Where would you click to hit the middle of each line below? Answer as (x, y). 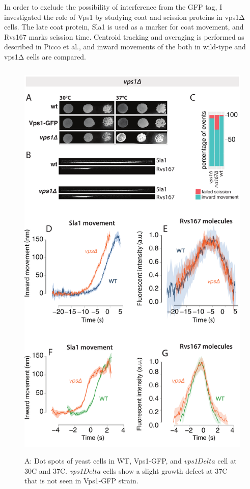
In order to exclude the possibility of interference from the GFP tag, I (113, 7)
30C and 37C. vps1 (54, 470)
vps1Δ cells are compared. (45, 56)
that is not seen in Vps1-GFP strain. (81, 481)
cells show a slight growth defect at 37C (165, 470)
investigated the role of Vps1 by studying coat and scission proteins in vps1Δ (124, 17)
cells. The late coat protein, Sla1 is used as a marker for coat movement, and (124, 27)
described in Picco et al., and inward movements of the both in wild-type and (125, 47)
